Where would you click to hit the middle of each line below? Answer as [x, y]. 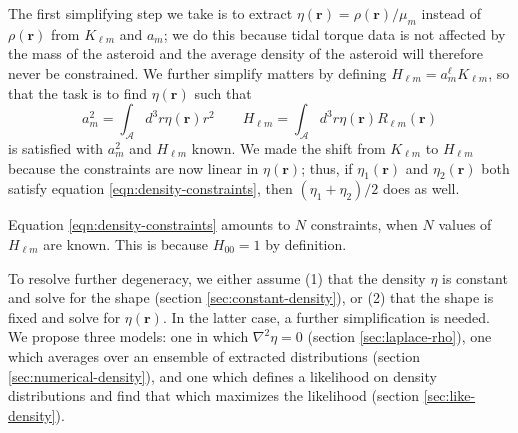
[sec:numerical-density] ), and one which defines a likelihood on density [222, 375]
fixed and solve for [64, 316]
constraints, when [364, 224]
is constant [475, 277]
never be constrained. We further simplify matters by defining [197, 72]
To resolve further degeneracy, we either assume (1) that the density [217, 277]
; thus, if [327, 167]
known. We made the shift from [288, 147]
